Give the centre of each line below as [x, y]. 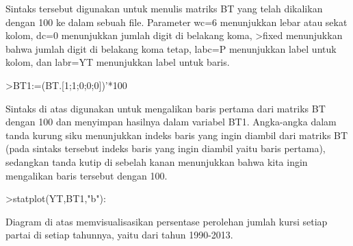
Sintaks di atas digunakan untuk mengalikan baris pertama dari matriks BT [166, 108]
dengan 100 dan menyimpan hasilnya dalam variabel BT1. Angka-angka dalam [171, 122]
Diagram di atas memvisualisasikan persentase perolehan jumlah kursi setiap [167, 221]
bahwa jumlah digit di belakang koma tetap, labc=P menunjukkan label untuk [171, 48]
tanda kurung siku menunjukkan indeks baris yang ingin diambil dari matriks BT [177, 135]
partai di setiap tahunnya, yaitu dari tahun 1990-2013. [119, 235]
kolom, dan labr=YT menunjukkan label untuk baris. [118, 62]
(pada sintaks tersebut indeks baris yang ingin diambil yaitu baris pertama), [166, 148]
